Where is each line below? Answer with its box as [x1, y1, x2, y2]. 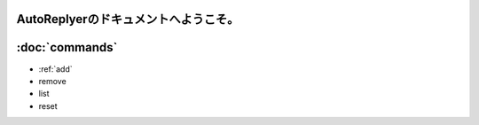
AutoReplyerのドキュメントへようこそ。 [16, 12, 239, 27]
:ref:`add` [38, 63, 73, 74]
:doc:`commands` [16, 40, 118, 55]
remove [38, 75, 67, 86]
